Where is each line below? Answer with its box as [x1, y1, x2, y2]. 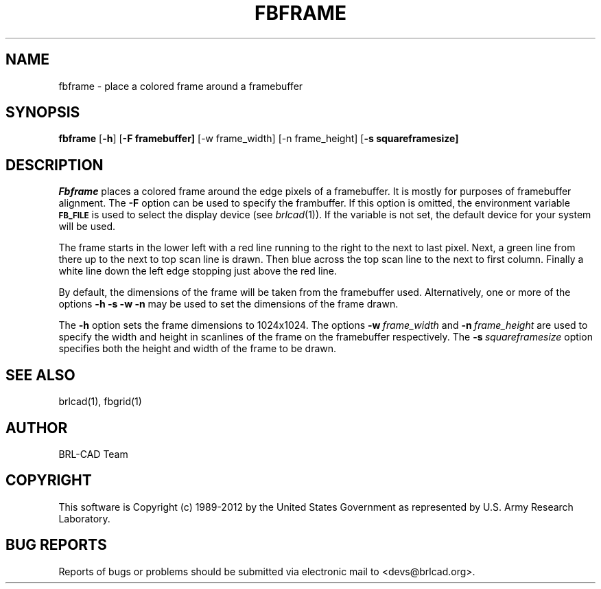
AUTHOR [5, 419, 68, 437]
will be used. [58, 220, 116, 233]
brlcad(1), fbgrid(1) [58, 395, 142, 408]
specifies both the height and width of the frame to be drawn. [58, 343, 337, 355]
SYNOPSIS [5, 104, 80, 122]
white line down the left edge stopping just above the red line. [58, 265, 338, 277]
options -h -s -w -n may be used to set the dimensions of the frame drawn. [58, 298, 399, 310]
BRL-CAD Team [58, 448, 128, 460]
